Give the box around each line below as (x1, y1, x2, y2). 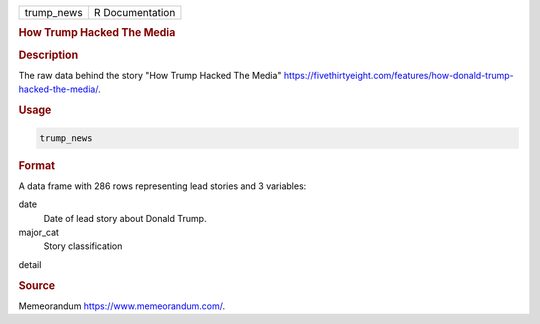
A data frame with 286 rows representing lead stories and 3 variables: (18, 180, 307, 192)
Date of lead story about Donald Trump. (43, 212, 207, 224)
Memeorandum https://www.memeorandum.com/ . (18, 300, 225, 312)
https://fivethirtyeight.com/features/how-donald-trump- (283, 69, 514, 81)
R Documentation (93, 6, 176, 19)
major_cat (18, 226, 60, 238)
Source (18, 278, 56, 292)
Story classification (43, 240, 123, 252)
